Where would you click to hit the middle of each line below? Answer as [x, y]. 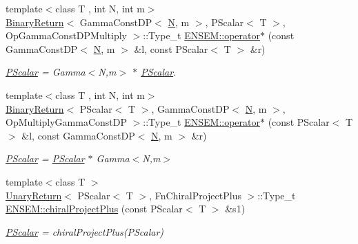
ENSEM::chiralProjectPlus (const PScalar [94, 209]
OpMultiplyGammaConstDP [66, 122]
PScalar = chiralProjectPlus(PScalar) [85, 231]
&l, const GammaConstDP [78, 135]
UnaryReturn [34, 195]
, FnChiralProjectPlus [195, 195]
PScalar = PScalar [45, 158]
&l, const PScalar [171, 48]
